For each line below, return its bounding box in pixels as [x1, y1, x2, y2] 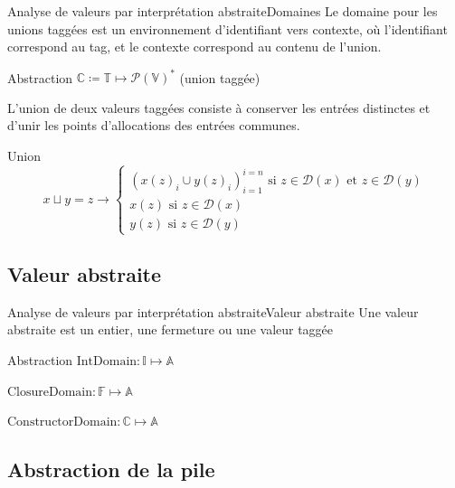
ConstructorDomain [7, 416, 118, 429]
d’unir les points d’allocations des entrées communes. [7, 116, 300, 135]
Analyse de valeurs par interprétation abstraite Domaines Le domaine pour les [7, 2, 438, 20]
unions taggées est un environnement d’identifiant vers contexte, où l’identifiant [7, 19, 448, 38]
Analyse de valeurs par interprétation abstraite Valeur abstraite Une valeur [7, 302, 419, 321]
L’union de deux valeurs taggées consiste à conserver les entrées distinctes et [7, 98, 431, 117]
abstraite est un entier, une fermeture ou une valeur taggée [7, 320, 334, 339]
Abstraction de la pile [7, 455, 215, 483]
